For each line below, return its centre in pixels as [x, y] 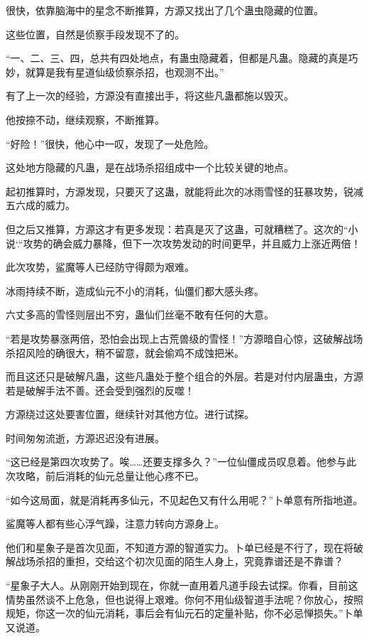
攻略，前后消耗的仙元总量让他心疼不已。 [110, 476]
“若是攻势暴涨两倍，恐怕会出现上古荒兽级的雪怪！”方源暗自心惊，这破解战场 [184, 338]
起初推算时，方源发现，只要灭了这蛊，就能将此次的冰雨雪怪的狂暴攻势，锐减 [184, 191]
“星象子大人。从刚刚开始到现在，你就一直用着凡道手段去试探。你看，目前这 [182, 585]
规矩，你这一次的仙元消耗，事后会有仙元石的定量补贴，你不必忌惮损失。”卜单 [184, 613]
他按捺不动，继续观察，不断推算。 [85, 119]
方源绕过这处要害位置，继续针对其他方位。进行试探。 [130, 414]
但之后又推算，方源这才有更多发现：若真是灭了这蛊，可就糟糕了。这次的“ [177, 229]
